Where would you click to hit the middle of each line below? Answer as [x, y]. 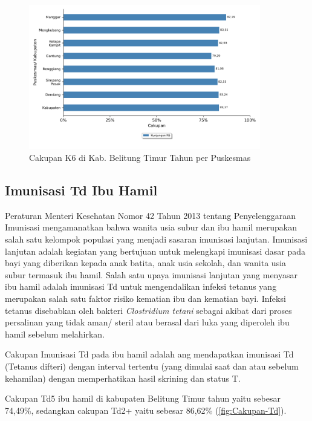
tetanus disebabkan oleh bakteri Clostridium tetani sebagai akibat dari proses [148, 310]
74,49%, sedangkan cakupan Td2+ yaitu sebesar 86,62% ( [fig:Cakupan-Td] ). [146, 410]
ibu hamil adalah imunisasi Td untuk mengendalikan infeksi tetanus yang [141, 286]
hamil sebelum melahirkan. [55, 334]
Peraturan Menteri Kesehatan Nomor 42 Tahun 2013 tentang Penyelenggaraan [150, 215]
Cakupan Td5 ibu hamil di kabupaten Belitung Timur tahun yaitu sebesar [143, 398]
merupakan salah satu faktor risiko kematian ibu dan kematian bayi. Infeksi [145, 299]
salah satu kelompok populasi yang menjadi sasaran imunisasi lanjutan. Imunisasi [156, 239]
